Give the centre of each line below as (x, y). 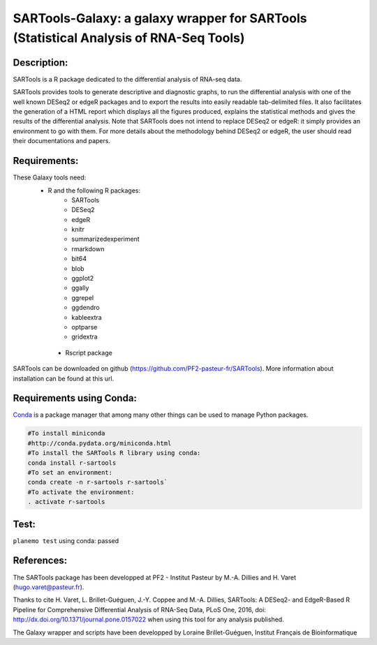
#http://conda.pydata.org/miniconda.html (99, 443)
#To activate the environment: (81, 492)
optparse (84, 327)
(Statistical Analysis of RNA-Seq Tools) (129, 38)
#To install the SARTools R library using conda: (114, 453)
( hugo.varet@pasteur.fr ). (49, 587)
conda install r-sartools (72, 463)
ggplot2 (83, 279)
